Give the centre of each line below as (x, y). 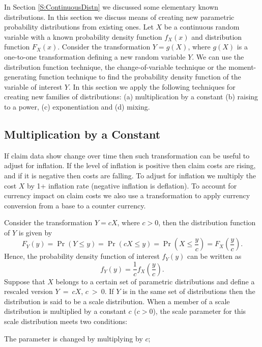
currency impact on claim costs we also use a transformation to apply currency (127, 195)
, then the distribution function (207, 222)
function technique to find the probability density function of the (140, 77)
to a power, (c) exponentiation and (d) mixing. (77, 106)
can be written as (214, 256)
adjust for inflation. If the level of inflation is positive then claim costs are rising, (130, 165)
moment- (242, 66)
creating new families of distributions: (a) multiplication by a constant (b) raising (131, 97)
